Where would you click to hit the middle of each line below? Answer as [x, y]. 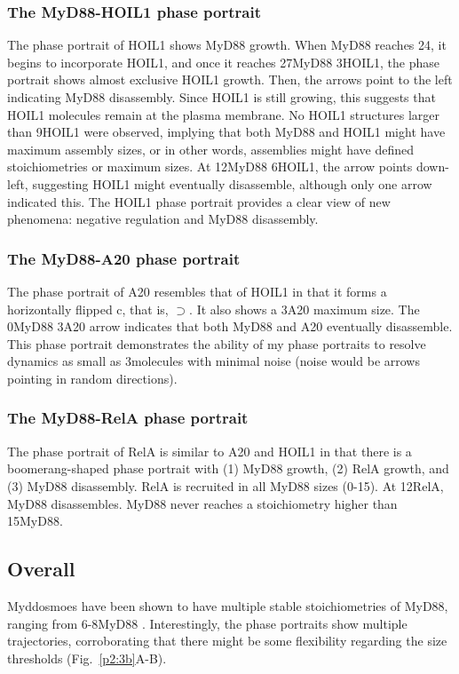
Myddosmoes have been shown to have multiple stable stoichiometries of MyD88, [228, 605]
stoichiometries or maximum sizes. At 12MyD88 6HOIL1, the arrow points [210, 167]
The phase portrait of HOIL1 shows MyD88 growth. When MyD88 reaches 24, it [227, 45]
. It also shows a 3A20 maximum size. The [305, 309]
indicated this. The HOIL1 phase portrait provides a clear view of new [199, 201]
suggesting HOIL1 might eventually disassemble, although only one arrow [232, 183]
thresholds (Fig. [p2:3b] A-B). [87, 658]
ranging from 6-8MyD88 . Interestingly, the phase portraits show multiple [207, 623]
